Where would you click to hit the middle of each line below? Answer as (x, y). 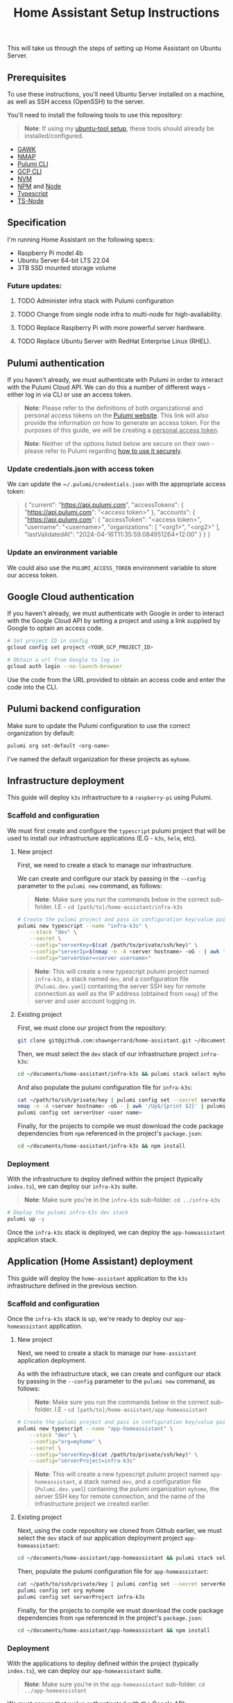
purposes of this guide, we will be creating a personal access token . (122, 430)
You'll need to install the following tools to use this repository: (95, 115)
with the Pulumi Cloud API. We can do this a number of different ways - (109, 387)
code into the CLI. (33, 687)
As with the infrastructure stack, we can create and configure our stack (119, 1374)
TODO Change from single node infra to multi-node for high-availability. (120, 315)
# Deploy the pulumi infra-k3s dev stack (68, 1213)
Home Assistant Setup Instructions (116, 13)
